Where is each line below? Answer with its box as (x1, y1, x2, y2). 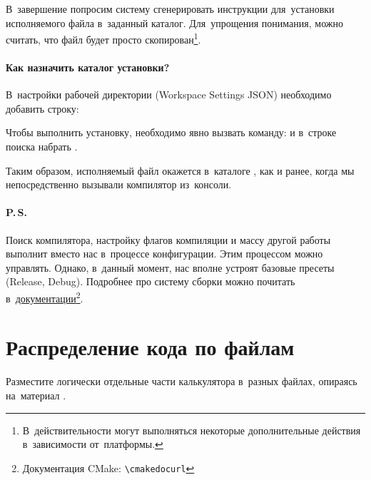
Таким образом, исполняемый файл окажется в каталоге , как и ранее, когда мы (6, 163, 355, 178)
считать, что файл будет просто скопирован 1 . (6, 30, 201, 46)
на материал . (6, 387, 66, 402)
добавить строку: (6, 101, 79, 116)
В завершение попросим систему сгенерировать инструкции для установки (6, 1, 335, 16)
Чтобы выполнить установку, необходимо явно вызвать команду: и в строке (6, 125, 337, 140)
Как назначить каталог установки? (6, 60, 170, 75)
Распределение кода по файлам (6, 332, 295, 362)
